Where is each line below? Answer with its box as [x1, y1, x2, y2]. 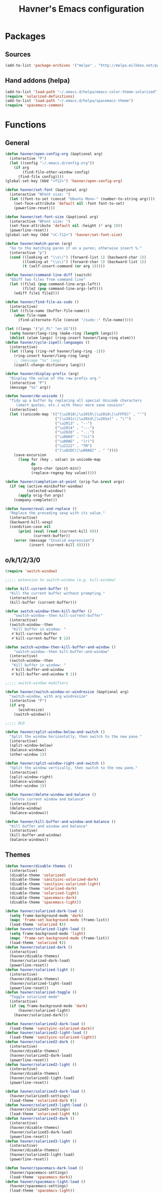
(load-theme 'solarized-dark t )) [9, 1098, 77, 1103]
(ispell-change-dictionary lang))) [14, 362, 86, 368]
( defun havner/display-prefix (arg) [5, 371, 79, 376]
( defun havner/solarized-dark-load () [5, 908, 83, 913]
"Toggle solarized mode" [9, 994, 60, 999]
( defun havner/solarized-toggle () [5, 990, 77, 995]
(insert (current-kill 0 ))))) [29, 542, 90, 547]
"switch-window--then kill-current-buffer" [14, 613, 103, 618]
